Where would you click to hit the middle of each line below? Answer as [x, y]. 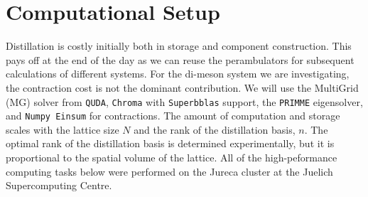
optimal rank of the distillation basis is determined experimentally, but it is [170, 143]
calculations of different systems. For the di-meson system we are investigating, [178, 74]
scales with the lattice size [63, 129]
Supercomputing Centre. [59, 185]
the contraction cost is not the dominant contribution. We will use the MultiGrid [182, 87]
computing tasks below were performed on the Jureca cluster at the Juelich [169, 171]
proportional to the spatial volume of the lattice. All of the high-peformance [172, 157]
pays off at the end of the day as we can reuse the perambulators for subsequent [180, 59]
